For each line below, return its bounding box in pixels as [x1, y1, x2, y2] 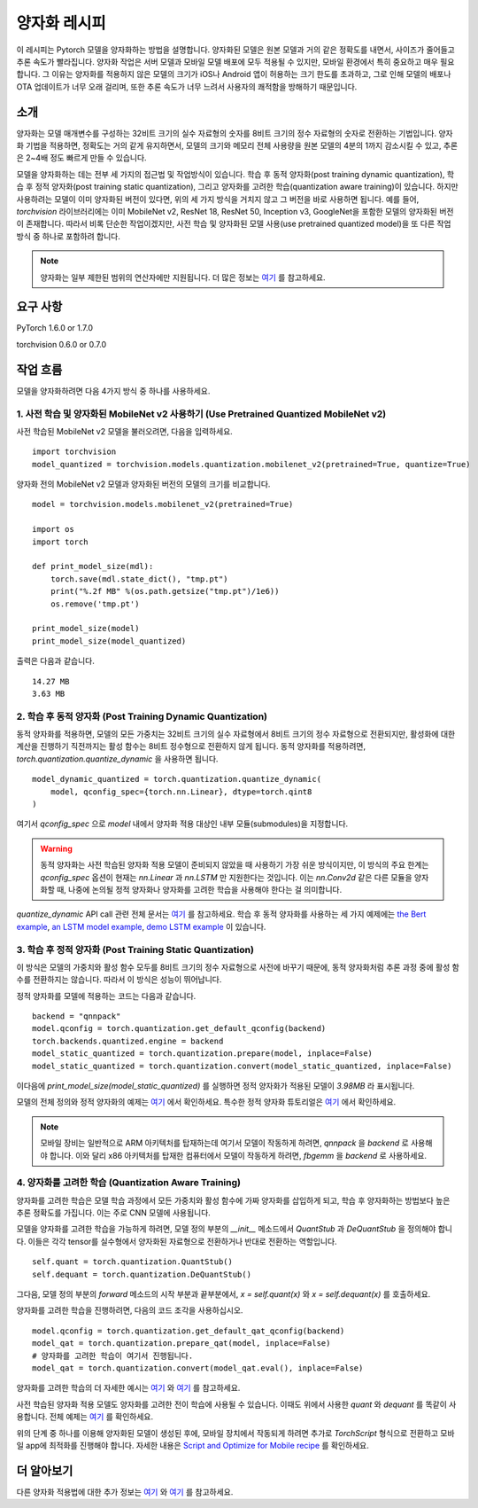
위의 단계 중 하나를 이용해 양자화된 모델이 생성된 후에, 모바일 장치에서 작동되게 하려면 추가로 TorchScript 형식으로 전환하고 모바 [16, 1427, 455, 1438]
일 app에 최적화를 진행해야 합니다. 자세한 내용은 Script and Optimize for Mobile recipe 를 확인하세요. [16, 1440, 369, 1450]
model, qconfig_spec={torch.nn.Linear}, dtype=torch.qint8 [50, 786, 312, 797]
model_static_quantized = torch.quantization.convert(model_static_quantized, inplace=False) [32, 1060, 452, 1071]
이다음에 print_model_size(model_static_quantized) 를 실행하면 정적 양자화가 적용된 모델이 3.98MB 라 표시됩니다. [16, 1081, 415, 1090]
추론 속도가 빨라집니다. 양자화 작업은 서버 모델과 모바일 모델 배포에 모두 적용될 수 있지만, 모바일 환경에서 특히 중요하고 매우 [16, 56, 438, 66]
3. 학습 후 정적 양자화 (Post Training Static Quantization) [16, 943, 254, 956]
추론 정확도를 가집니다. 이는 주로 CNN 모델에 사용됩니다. [16, 1207, 212, 1218]
